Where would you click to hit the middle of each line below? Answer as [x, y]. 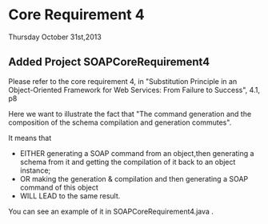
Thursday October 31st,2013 [55, 37]
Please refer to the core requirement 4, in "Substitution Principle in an [123, 81]
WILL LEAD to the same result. [70, 196]
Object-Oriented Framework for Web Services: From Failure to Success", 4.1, [134, 90]
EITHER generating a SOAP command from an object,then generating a [137, 153]
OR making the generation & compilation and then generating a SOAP [134, 178]
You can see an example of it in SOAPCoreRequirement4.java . [111, 211]
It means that [30, 138]
